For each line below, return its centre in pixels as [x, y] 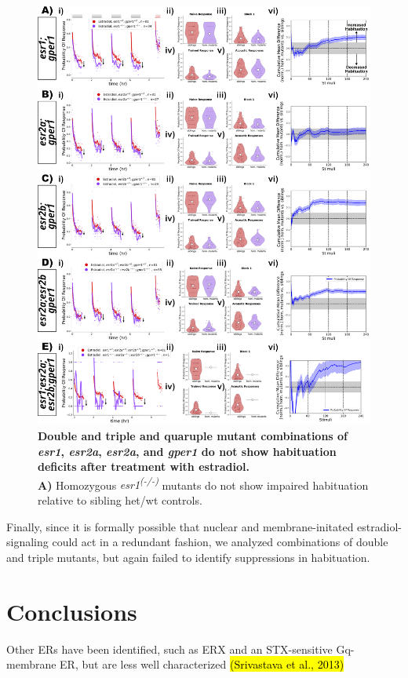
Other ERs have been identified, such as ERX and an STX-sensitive [169, 649]
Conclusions [72, 611]
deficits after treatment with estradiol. [144, 467]
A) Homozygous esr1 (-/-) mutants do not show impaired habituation [203, 483]
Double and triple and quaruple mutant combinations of [193, 435]
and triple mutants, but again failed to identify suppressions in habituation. [188, 557]
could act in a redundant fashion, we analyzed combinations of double [220, 542]
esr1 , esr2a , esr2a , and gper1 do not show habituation [187, 451]
